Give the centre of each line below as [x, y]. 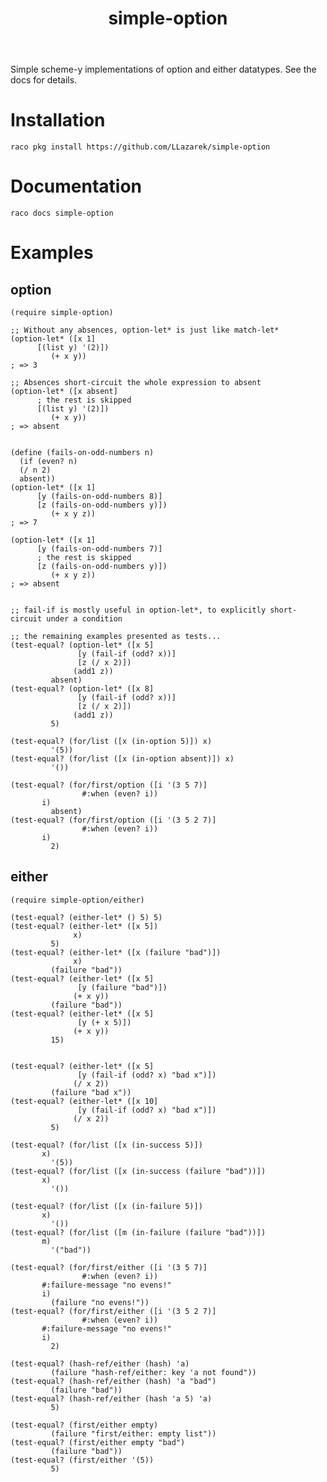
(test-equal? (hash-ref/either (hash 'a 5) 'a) [111, 1398]
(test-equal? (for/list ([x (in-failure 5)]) [106, 1206]
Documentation [76, 186]
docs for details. [44, 80]
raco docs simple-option [62, 213]
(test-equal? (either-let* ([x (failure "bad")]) [116, 952]
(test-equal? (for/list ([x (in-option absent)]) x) [122, 759]
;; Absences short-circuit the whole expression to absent [136, 383]
